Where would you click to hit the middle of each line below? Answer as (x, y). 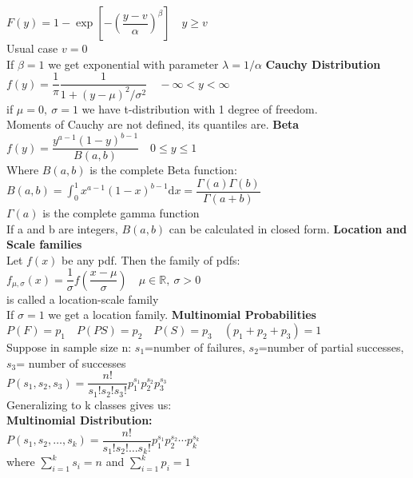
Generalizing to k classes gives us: (89, 404)
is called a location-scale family (83, 299)
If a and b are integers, (62, 228)
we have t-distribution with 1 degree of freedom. (200, 108)
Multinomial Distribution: (79, 420)
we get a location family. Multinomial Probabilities (182, 315)
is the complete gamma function (121, 213)
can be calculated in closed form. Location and (288, 228)
